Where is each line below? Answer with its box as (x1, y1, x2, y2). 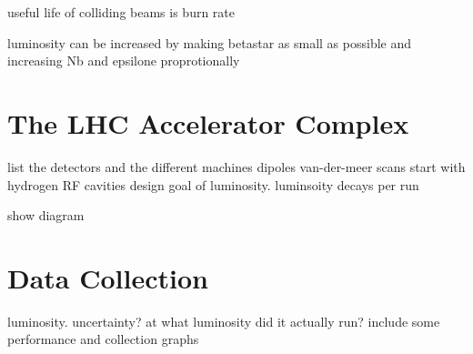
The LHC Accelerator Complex (7, 104, 409, 141)
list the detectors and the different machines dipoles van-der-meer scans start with (7, 157, 466, 176)
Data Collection (7, 258, 208, 296)
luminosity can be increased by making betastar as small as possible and (7, 33, 412, 52)
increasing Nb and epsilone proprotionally (7, 51, 240, 70)
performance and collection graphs (7, 329, 199, 349)
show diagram (7, 206, 85, 225)
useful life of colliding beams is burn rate (7, 3, 235, 21)
